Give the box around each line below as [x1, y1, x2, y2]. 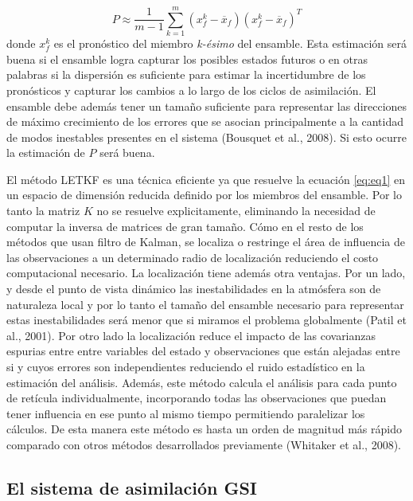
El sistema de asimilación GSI [6, 475, 258, 499]
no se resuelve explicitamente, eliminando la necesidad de [96, 202, 376, 219]
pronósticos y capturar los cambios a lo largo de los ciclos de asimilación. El [6, 81, 376, 98]
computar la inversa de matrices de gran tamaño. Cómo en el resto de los [6, 217, 364, 234]
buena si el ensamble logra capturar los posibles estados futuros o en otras [6, 50, 368, 67]
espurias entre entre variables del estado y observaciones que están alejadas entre [6, 342, 400, 359]
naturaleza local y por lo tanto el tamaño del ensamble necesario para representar [6, 296, 404, 312]
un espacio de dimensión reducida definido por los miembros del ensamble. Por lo [6, 186, 402, 203]
